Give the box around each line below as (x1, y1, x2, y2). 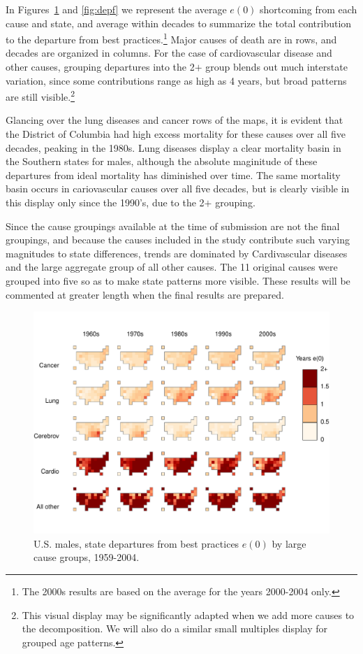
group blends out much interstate (205, 59, 348, 74)
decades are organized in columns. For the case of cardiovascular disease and (6, 45, 332, 60)
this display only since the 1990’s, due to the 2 (6, 195, 205, 210)
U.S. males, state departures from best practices (34, 536, 239, 550)
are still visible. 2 (6, 87, 75, 104)
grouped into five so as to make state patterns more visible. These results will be (6, 273, 350, 287)
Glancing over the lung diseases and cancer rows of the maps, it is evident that (6, 113, 343, 127)
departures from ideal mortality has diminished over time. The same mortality (6, 167, 341, 182)
